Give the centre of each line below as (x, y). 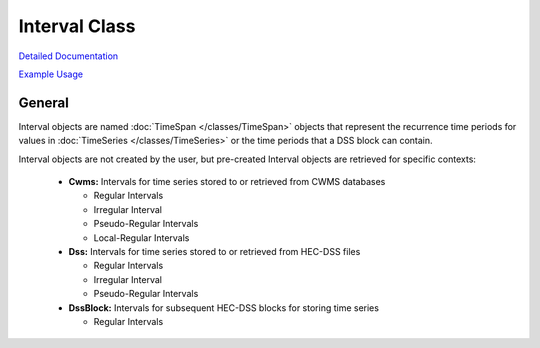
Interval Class (77, 26)
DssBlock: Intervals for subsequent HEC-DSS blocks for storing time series (224, 307)
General (44, 102)
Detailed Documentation (68, 56)
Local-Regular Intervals (141, 237)
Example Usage (51, 74)
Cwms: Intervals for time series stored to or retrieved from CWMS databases (227, 182)
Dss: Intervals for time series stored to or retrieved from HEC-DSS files (214, 251)
